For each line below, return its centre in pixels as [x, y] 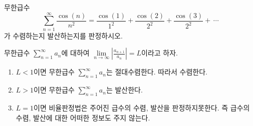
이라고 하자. [160, 53]
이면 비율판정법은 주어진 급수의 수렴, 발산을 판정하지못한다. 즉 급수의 [142, 107]
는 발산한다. [124, 90]
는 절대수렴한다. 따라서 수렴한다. [157, 72]
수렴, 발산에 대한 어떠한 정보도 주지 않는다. [83, 117]
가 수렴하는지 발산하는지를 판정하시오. [63, 35]
